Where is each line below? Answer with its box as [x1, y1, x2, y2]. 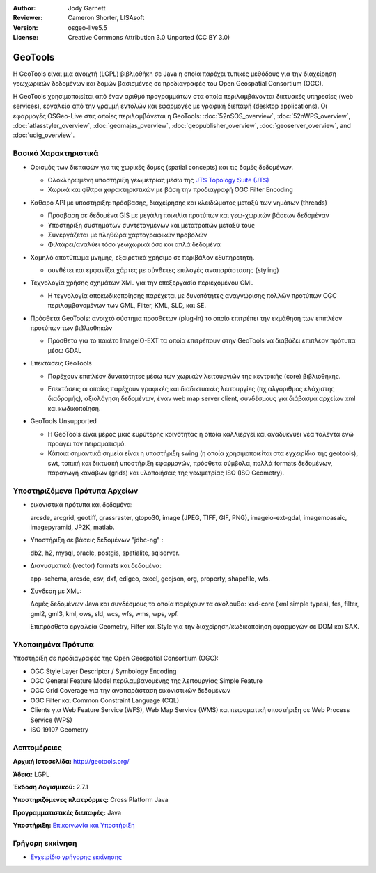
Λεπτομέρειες [13, 742, 63, 752]
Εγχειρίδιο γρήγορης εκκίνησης [30, 853, 122, 861]
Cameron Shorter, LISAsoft [68, 14, 145, 22]
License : [13, 33, 38, 42]
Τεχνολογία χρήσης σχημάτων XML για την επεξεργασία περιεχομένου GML [30, 278, 254, 287]
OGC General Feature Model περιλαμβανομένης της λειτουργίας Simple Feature [30, 677, 263, 685]
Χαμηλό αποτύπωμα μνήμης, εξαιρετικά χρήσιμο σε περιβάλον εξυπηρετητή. [30, 253, 255, 261]
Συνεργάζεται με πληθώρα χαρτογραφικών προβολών [47, 230, 207, 239]
